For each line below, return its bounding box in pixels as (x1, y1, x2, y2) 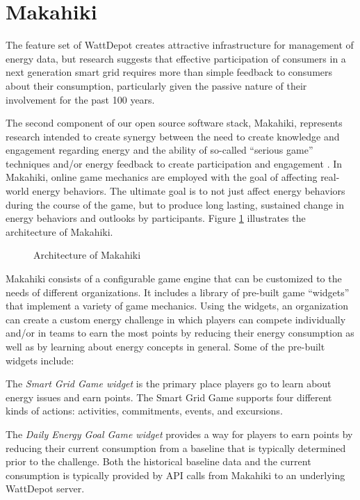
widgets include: (6, 353, 74, 367)
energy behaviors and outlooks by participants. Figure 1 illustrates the (6, 211, 306, 225)
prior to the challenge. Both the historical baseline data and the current (6, 454, 311, 469)
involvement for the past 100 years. (6, 92, 155, 106)
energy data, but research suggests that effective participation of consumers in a (6, 51, 346, 65)
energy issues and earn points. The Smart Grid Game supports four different (6, 389, 332, 404)
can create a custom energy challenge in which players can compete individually (6, 312, 346, 326)
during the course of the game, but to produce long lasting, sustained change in (6, 197, 344, 211)
